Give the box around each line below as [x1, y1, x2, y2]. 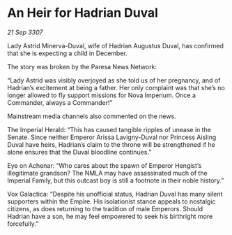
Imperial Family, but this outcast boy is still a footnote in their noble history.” [7, 176, 224, 185]
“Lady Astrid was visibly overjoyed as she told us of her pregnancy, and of [7, 76, 221, 85]
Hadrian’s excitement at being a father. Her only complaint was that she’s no [7, 83, 225, 92]
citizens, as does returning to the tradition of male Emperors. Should [7, 204, 203, 213]
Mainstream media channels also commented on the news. [7, 112, 176, 120]
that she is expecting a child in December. [7, 49, 127, 57]
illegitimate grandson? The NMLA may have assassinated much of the [7, 169, 208, 177]
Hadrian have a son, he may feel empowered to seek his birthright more [7, 212, 213, 220]
